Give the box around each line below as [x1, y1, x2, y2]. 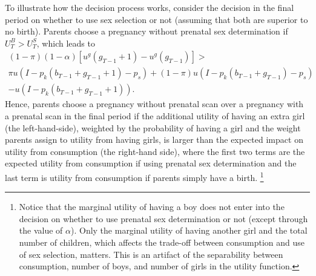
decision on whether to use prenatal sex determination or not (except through [19, 212, 308, 225]
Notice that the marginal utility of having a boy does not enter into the [19, 200, 285, 213]
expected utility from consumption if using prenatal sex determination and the [5, 157, 297, 169]
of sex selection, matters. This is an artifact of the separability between [19, 248, 283, 260]
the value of [19, 224, 63, 237]
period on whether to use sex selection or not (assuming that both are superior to [5, 13, 308, 25]
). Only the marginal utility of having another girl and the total [70, 224, 308, 237]
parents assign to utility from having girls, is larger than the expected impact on [5, 133, 303, 146]
